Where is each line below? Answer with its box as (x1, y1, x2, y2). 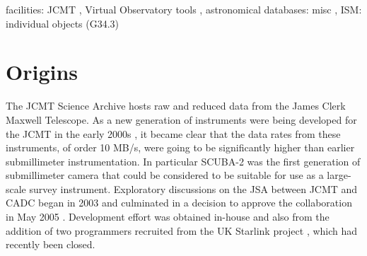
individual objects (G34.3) (6, 16, 120, 30)
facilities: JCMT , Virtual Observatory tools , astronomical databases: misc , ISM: (6, 2, 362, 16)
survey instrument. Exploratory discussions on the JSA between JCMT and (29, 181, 358, 196)
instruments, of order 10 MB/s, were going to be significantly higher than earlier (6, 140, 355, 155)
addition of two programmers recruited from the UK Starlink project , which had (6, 223, 358, 238)
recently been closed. (6, 237, 95, 252)
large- (327, 168, 351, 182)
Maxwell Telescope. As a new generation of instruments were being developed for (6, 112, 357, 127)
